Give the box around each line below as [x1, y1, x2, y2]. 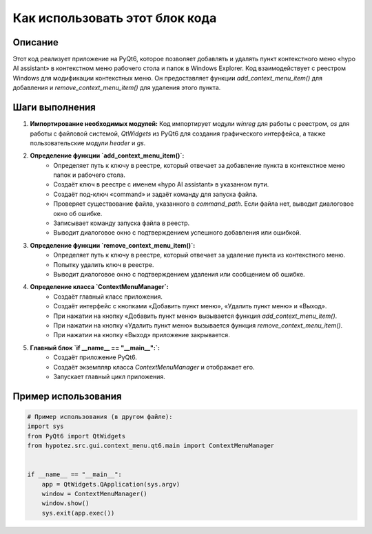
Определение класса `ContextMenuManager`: [30, 283, 169, 291]
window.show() [41, 500, 90, 507]
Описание [12, 36, 59, 48]
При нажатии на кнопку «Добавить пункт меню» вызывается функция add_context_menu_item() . [53, 312, 338, 320]
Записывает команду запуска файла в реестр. [53, 219, 189, 227]
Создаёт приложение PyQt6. [53, 353, 137, 361]
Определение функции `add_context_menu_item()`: [30, 151, 185, 160]
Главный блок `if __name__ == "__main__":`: [30, 343, 160, 352]
